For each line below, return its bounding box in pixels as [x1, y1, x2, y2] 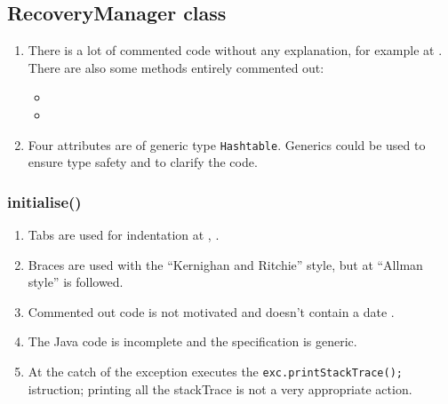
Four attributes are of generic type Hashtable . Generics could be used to [28, 135, 426, 154]
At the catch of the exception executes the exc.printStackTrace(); [28, 362, 403, 381]
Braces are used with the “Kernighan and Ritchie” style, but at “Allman [28, 255, 423, 273]
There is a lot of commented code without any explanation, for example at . [28, 41, 443, 59]
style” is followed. [28, 273, 124, 291]
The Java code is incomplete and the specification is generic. [28, 332, 357, 351]
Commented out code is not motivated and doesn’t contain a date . [28, 302, 395, 321]
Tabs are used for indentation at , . [28, 226, 220, 244]
